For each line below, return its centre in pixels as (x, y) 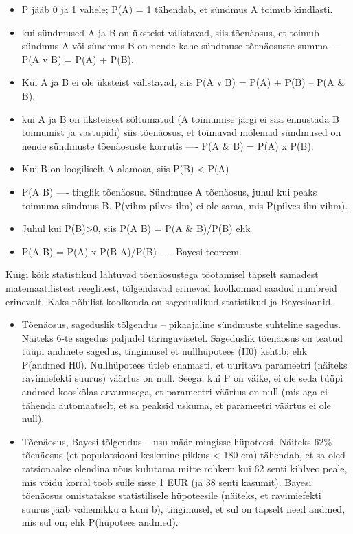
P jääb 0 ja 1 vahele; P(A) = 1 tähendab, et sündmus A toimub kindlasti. (177, 9)
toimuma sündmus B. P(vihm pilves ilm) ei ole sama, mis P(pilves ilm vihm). (185, 205)
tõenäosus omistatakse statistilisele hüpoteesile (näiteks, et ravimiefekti (171, 495)
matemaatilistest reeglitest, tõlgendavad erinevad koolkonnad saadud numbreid (171, 287)
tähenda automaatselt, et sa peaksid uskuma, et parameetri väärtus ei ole (176, 405)
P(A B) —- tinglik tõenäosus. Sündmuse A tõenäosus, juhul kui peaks (169, 191)
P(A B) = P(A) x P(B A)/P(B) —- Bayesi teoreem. (132, 251)
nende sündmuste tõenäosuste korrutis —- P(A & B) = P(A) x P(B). (168, 145)
